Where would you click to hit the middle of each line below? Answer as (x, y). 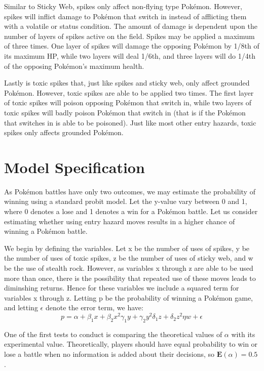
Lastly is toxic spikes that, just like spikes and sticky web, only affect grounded (127, 83)
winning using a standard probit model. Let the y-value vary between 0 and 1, (126, 201)
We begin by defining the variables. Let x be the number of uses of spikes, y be (127, 248)
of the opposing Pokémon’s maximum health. (74, 66)
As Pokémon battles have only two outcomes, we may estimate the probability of (130, 191)
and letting (21, 307)
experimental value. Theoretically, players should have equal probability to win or (131, 344)
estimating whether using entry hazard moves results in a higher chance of (120, 221)
